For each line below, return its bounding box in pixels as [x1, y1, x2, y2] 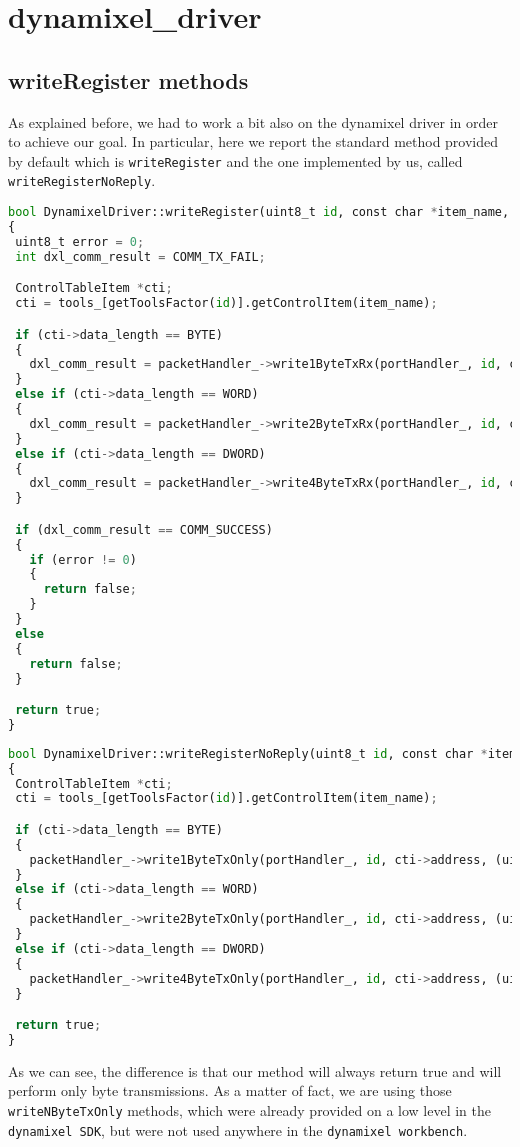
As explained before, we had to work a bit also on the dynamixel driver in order [8, 111, 499, 132]
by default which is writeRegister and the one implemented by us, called [8, 150, 463, 171]
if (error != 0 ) [29, 552, 137, 567]
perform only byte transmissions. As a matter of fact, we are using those [8, 1080, 452, 1101]
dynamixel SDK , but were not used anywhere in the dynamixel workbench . [8, 1119, 468, 1140]
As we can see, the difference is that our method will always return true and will [8, 1060, 502, 1081]
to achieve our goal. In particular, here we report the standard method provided [8, 131, 499, 152]
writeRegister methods [8, 64, 249, 95]
